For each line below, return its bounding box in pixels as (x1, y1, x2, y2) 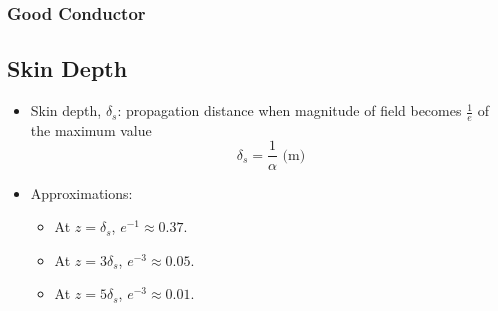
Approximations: (30, 182, 133, 203)
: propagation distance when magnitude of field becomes (117, 100, 462, 121)
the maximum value (30, 119, 152, 140)
